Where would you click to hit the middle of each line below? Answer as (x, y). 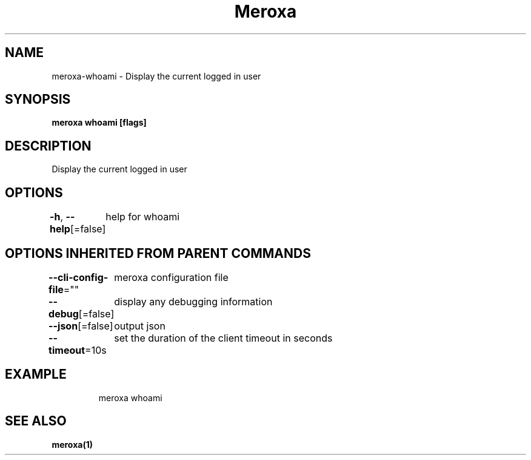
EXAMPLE (36, 374)
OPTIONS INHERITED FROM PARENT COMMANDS (158, 253)
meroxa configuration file (171, 277)
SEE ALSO (36, 421)
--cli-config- (78, 277)
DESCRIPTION (48, 146)
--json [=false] (81, 326)
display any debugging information (193, 301)
